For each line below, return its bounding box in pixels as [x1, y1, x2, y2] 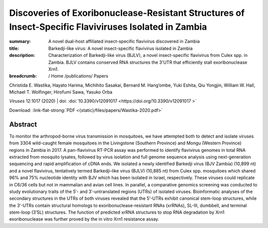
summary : [9, 39, 31, 45]
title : [9, 45, 19, 51]
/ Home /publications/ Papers [48, 73, 109, 79]
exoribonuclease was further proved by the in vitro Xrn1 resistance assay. [9, 216, 159, 222]
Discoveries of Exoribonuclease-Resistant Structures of [9, 7, 245, 18]
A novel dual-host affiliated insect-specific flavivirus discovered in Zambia [48, 39, 200, 45]
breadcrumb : [9, 73, 37, 79]
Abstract [9, 120, 37, 129]
